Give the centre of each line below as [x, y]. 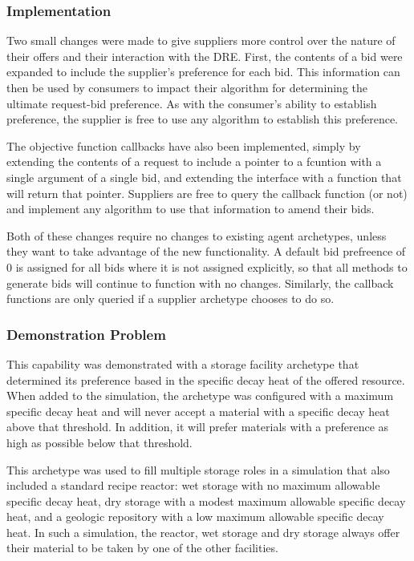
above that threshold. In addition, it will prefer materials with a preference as [198, 427]
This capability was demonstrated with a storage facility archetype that [183, 363]
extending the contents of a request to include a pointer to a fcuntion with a [194, 161]
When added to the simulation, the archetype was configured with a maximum [200, 396]
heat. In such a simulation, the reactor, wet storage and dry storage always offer [203, 532]
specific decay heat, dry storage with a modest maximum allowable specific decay [206, 500]
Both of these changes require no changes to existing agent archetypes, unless [197, 235]
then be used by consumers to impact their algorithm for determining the [187, 87]
